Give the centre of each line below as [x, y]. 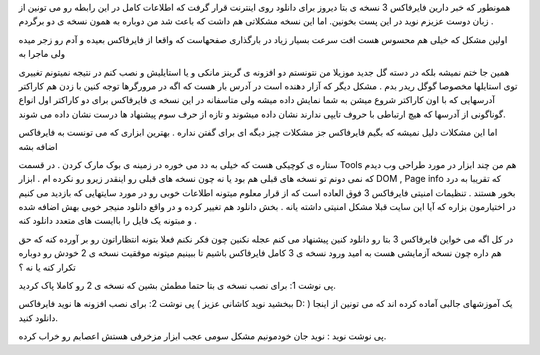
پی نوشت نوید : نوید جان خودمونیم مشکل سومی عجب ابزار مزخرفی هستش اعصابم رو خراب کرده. [202, 336]
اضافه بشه [38, 146]
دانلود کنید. [38, 317]
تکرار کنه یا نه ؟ [47, 267]
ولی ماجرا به [42, 54]
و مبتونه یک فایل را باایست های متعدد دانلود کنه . [107, 221]
